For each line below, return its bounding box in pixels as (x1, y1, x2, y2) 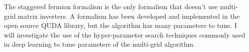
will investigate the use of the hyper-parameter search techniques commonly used (4, 29, 246, 39)
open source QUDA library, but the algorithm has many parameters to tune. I (4, 20, 237, 30)
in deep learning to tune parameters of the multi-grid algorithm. (4, 39, 196, 49)
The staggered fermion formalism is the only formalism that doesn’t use (4, 1, 218, 11)
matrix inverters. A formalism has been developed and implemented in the (18, 11, 240, 21)
